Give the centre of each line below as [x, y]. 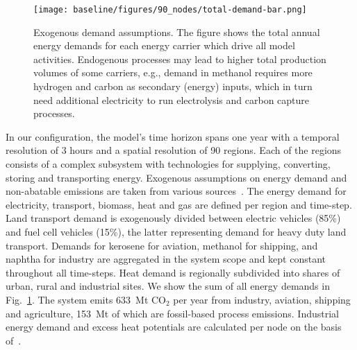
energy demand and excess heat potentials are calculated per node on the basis [174, 327]
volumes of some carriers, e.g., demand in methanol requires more [173, 72]
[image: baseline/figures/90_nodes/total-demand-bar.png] [170, 10]
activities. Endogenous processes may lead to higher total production [180, 59]
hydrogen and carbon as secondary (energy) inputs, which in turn [173, 86]
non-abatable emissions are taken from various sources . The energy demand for [176, 191]
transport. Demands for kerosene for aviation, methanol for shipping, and [162, 245]
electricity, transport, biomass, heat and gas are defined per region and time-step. [179, 204]
